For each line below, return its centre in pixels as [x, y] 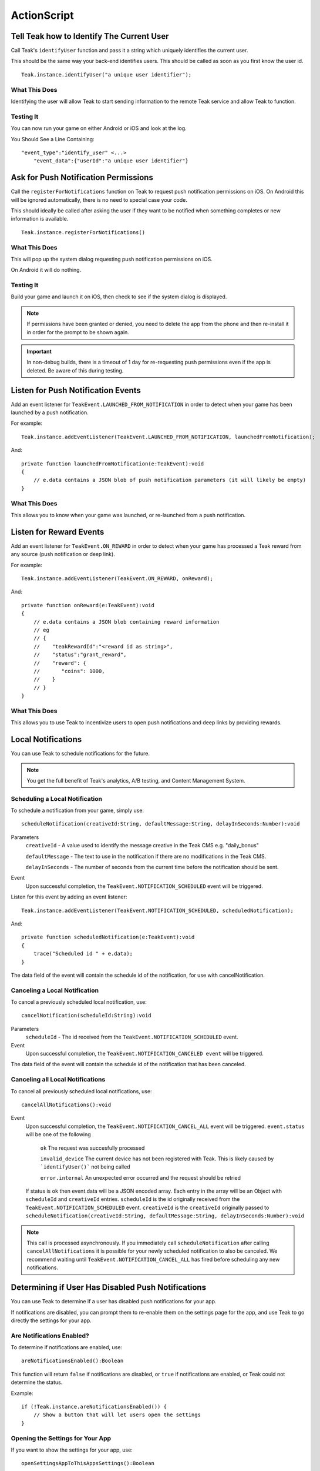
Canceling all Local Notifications [58, 1080]
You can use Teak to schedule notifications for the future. [80, 754]
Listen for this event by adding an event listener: [69, 897]
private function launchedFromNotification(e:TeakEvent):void [113, 464]
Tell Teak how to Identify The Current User [90, 36]
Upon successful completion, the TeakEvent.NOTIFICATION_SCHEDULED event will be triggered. [144, 886]
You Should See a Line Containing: [53, 139]
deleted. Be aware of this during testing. [75, 370]
